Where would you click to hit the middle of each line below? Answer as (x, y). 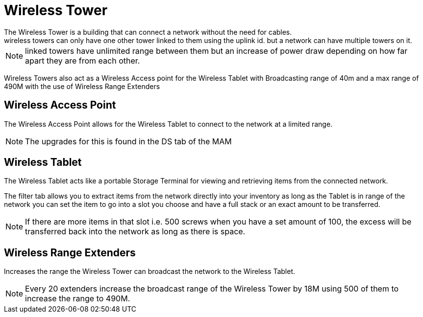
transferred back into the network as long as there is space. (135, 232)
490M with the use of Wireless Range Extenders (82, 86)
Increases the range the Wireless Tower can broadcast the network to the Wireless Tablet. (149, 272)
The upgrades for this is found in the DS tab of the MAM (128, 141)
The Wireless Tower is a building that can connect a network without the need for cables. (148, 32)
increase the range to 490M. (78, 299)
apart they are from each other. (83, 60)
